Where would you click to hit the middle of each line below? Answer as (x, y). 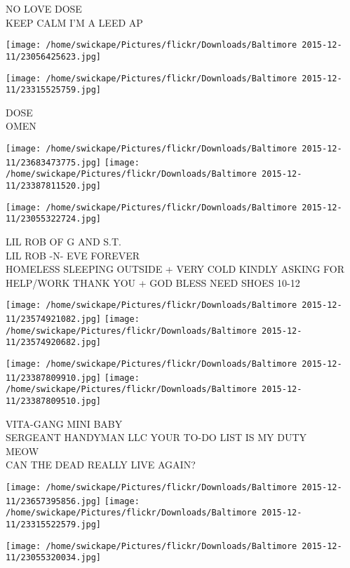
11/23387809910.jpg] (54, 378)
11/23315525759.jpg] (54, 90)
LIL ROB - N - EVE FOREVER (73, 255)
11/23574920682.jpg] (54, 343)
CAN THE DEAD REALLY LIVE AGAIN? (101, 465)
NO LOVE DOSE (44, 8)
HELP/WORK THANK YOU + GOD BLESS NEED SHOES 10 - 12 (153, 282)
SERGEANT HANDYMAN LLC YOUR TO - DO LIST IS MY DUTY (156, 437)
